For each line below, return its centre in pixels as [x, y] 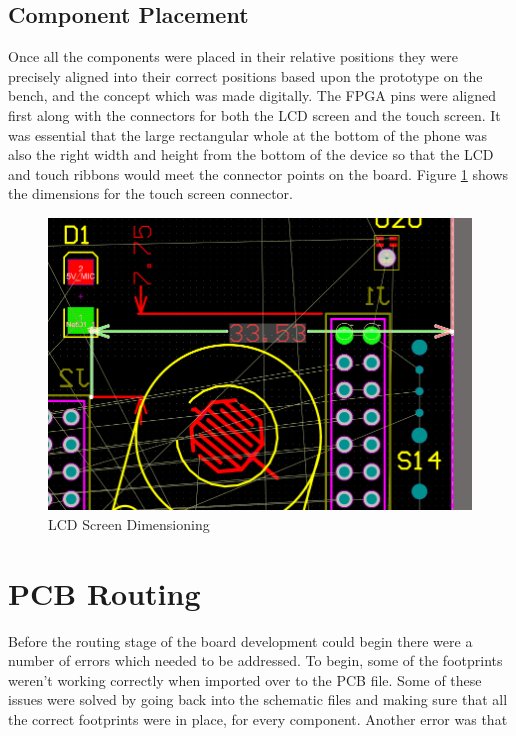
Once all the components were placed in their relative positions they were [233, 56]
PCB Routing [104, 592]
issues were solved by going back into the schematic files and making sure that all [258, 699]
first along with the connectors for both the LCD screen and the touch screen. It [254, 114]
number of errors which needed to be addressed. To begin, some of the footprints [255, 660]
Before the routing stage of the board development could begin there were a [240, 640]
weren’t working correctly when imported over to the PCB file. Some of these [245, 679]
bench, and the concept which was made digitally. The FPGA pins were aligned [252, 95]
